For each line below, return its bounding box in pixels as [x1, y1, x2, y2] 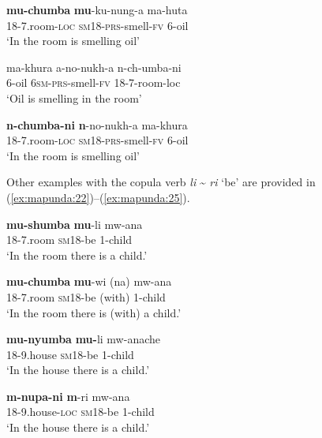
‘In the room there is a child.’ [6, 246, 148, 263]
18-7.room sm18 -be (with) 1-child [6, 288, 166, 305]
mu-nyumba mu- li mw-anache [6, 331, 160, 347]
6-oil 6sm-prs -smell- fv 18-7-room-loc [6, 74, 181, 91]
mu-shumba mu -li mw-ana [6, 215, 143, 232]
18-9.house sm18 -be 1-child [6, 346, 134, 362]
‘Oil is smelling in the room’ [6, 89, 142, 106]
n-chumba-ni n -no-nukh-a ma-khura [6, 116, 188, 133]
